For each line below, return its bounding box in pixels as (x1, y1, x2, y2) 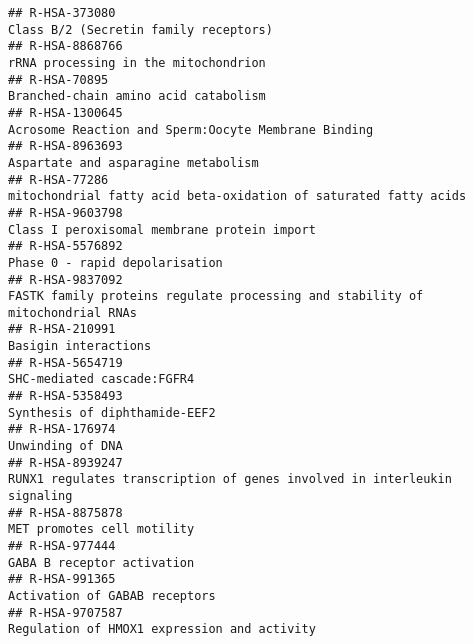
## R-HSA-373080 (8, 6, 116, 20)
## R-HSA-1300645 (8, 105, 123, 120)
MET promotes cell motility (8, 522, 195, 537)
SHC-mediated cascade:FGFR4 (8, 372, 195, 387)
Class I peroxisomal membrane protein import (8, 222, 316, 237)
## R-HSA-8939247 (8, 455, 123, 470)
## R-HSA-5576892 (8, 239, 123, 254)
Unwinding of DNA (8, 439, 123, 454)
